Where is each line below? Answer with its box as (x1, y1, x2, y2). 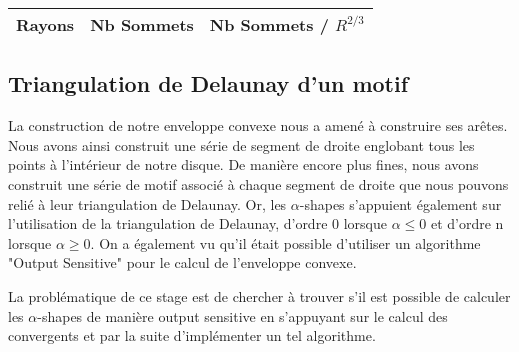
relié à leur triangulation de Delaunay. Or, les (8, 193, 287, 214)
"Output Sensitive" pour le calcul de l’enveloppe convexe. (8, 252, 357, 273)
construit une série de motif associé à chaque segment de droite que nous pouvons (8, 173, 509, 194)
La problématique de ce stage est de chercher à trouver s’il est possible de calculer (8, 285, 511, 306)
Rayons (16, 13, 75, 36)
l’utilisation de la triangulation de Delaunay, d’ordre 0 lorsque (8, 213, 387, 234)
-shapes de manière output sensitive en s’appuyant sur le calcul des (37, 305, 448, 326)
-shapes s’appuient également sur (299, 193, 502, 214)
